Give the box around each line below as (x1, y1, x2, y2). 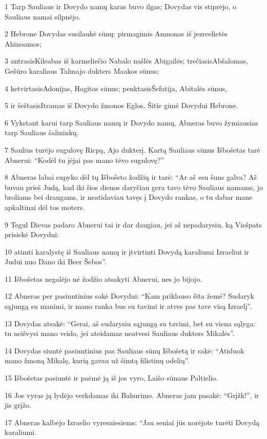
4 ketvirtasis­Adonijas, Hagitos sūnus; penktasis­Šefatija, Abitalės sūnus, (5, 82, 228, 93)
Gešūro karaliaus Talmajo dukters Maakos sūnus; (5, 65, 159, 76)
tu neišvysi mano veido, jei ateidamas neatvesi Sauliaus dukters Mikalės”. (5, 328, 235, 339)
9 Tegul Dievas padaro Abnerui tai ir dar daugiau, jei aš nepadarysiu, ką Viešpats (5, 219, 262, 229)
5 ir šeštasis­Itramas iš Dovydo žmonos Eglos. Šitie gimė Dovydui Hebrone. (5, 100, 238, 111)
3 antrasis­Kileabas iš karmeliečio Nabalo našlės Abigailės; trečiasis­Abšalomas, (5, 55, 248, 66)
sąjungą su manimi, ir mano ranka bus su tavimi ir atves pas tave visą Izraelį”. (5, 301, 252, 311)
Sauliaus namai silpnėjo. (5, 11, 80, 22)
